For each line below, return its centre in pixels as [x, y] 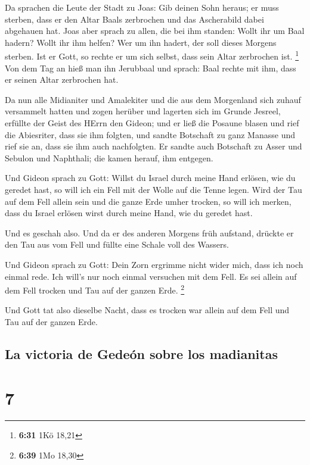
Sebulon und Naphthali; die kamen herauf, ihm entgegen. [109, 157]
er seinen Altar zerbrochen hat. [62, 79]
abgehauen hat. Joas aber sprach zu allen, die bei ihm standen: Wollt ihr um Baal [155, 31]
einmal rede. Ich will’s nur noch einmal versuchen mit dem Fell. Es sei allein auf [151, 276]
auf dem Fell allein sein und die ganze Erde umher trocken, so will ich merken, [148, 201]
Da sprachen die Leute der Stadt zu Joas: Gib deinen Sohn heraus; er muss [142, 7]
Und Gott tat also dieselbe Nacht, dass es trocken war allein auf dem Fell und [147, 310]
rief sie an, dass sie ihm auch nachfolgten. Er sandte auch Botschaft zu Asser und [154, 146]
